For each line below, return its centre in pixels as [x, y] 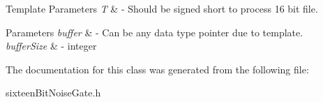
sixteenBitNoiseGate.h [53, 93]
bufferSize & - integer [51, 46]
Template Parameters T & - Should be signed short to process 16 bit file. [162, 8]
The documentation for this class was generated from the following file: [157, 69]
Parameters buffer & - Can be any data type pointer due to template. [155, 32]
